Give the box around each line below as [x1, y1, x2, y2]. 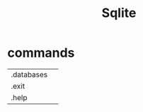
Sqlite [101, 5, 137, 21]
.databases [11, 69, 48, 79]
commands [7, 45, 75, 61]
